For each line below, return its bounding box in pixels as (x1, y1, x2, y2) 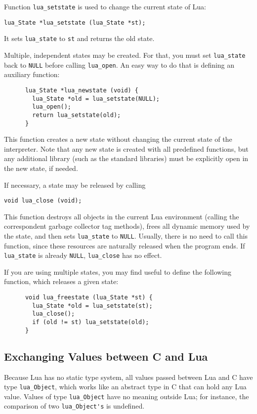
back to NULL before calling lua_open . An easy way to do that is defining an (4, 59, 235, 70)
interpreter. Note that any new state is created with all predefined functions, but (4, 143, 249, 154)
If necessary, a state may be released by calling (4, 179, 146, 190)
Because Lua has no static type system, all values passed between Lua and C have (4, 372, 253, 382)
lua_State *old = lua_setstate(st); (32, 302, 153, 309)
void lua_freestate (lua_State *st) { (25, 294, 153, 301)
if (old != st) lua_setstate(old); (32, 319, 149, 326)
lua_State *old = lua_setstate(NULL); (32, 95, 160, 102)
